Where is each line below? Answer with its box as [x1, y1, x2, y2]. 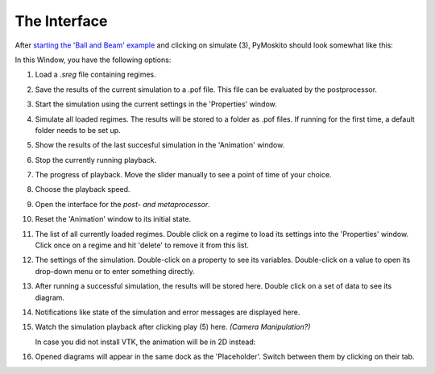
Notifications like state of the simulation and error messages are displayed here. [35, 307, 300, 317]
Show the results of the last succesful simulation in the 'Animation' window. [35, 140, 285, 150]
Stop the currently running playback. [35, 155, 157, 164]
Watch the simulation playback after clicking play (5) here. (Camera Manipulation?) [35, 322, 311, 332]
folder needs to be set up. [35, 125, 121, 135]
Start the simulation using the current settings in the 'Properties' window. [35, 99, 277, 109]
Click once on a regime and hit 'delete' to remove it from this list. [35, 240, 250, 250]
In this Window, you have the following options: [14, 55, 172, 64]
